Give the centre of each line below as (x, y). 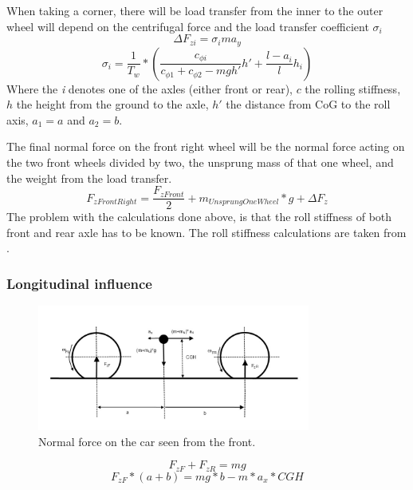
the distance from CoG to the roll (308, 104)
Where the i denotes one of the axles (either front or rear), (149, 88)
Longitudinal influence (79, 283)
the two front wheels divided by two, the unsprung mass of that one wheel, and (200, 162)
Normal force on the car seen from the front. (147, 441)
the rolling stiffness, (353, 88)
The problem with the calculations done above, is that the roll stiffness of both (199, 217)
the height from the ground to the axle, (112, 104)
